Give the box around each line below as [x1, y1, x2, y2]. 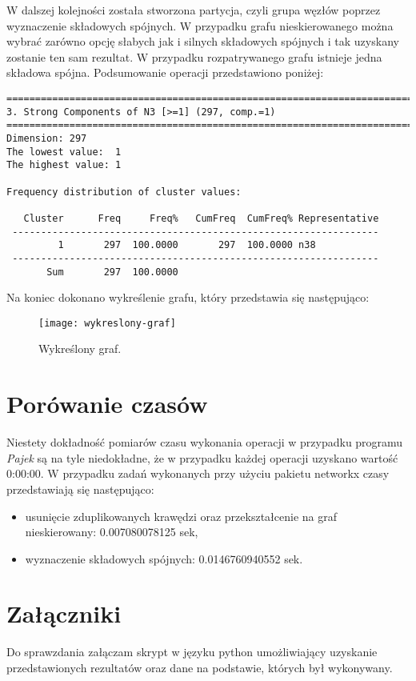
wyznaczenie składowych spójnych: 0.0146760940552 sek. [25, 550, 303, 567]
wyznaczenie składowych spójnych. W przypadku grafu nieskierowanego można [6, 17, 394, 34]
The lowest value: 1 [6, 146, 122, 158]
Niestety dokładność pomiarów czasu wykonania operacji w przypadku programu [6, 434, 403, 451]
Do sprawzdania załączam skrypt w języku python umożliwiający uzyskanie [6, 643, 378, 660]
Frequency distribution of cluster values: [6, 186, 242, 198]
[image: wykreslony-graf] [38, 317, 176, 329]
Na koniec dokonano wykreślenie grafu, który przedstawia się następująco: [6, 289, 370, 306]
